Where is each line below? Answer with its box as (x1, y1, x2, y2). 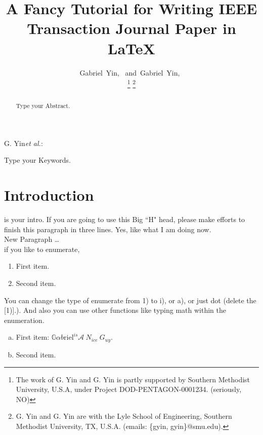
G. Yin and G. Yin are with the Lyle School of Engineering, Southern (16, 411, 232, 421)
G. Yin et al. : (4, 137, 43, 148)
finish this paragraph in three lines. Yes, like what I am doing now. (4, 224, 211, 234)
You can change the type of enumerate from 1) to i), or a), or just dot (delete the (4, 295, 256, 305)
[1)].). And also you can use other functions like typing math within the (4, 305, 226, 315)
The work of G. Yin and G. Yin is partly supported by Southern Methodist (16, 374, 250, 384)
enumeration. (4, 314, 45, 325)
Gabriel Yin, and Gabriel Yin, (79, 67, 180, 78)
